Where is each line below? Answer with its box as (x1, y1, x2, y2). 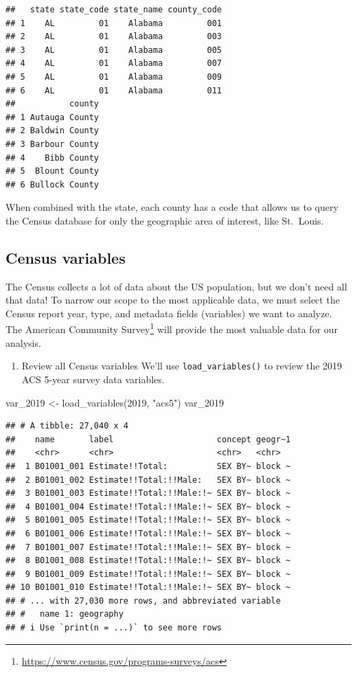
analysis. (5, 335, 41, 350)
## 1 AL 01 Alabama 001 (5, 18, 222, 28)
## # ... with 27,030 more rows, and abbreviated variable (5, 595, 281, 606)
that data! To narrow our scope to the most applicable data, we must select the (5, 293, 340, 307)
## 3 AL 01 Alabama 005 (5, 45, 222, 55)
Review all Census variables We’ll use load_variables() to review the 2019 (21, 358, 343, 373)
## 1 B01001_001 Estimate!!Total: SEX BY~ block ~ (5, 461, 291, 471)
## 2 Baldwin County (5, 126, 100, 136)
